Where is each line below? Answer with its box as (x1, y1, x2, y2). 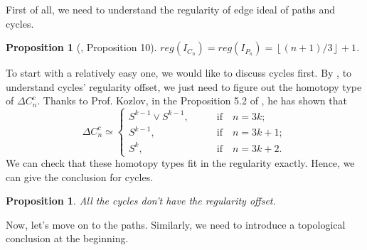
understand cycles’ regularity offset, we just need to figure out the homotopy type (6, 79, 362, 94)
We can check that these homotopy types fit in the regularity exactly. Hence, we (6, 156, 355, 170)
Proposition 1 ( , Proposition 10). (6, 40, 157, 55)
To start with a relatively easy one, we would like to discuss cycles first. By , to (6, 65, 352, 80)
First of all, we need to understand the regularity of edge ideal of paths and (6, 2, 335, 16)
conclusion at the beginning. (6, 231, 129, 246)
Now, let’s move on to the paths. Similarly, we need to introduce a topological (6, 217, 346, 232)
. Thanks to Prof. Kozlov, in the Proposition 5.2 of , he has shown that (37, 93, 347, 108)
